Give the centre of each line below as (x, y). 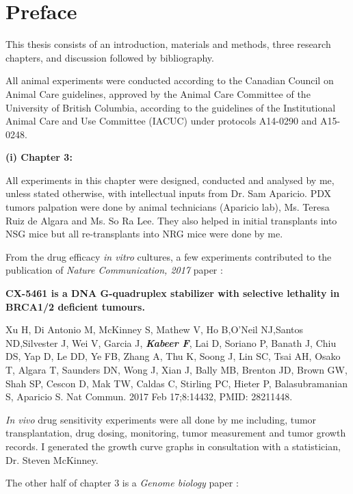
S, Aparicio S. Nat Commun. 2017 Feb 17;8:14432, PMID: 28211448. (149, 396)
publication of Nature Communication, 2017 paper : (114, 270)
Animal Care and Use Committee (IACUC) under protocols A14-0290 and (161, 121)
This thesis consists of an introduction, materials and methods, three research (168, 44)
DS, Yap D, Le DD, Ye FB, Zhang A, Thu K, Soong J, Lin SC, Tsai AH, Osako (173, 356)
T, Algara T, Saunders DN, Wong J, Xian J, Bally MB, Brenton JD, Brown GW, (176, 369)
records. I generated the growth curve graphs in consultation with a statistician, (173, 446)
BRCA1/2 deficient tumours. (75, 306)
